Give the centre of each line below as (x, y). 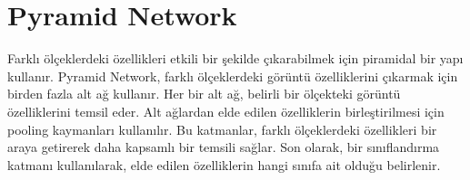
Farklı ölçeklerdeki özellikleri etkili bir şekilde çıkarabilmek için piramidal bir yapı (235, 58)
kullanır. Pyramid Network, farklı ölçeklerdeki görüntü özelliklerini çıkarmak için (233, 76)
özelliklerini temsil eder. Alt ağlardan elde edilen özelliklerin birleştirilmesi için (226, 111)
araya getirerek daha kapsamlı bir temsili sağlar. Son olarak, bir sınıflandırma (224, 147)
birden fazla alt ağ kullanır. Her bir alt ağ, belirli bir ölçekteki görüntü (204, 94)
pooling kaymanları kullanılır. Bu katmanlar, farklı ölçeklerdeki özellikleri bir (222, 129)
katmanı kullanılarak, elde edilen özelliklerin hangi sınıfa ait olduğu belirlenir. (224, 164)
